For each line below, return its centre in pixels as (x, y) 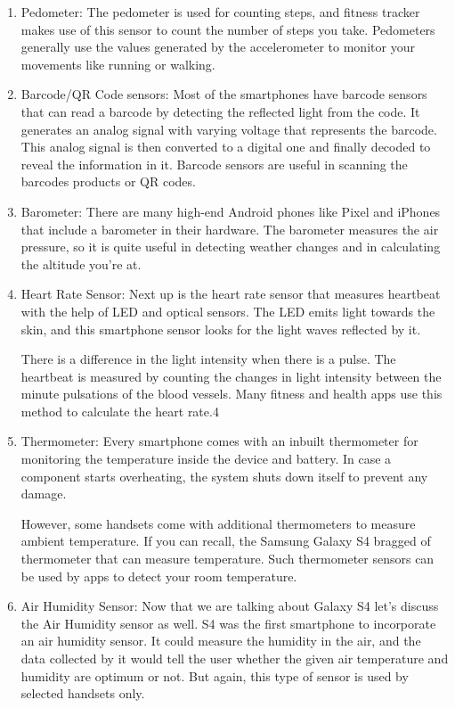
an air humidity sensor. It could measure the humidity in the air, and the (221, 641)
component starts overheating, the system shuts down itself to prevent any (224, 476)
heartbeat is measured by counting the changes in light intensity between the (231, 376)
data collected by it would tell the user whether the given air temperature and (235, 658)
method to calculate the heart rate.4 (120, 411)
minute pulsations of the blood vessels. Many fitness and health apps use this (232, 394)
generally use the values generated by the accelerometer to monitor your (218, 47)
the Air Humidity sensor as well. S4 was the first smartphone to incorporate (228, 623)
